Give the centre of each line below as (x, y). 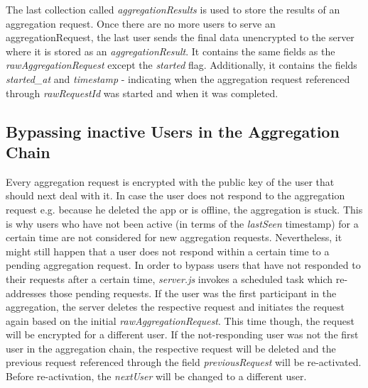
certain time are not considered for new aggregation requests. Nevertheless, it (174, 237)
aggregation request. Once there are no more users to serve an (141, 23)
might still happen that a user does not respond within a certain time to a (168, 251)
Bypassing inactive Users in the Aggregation (173, 131)
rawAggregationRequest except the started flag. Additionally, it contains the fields (182, 65)
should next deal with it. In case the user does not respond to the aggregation (175, 195)
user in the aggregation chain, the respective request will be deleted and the (171, 348)
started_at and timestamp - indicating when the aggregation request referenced (178, 78)
